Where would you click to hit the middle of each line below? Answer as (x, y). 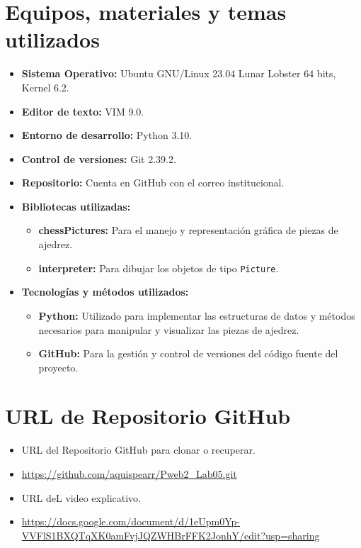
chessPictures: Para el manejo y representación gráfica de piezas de (188, 230)
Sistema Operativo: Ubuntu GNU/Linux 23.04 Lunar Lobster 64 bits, (179, 73)
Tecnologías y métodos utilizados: (105, 292)
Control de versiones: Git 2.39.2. (99, 158)
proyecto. (58, 367)
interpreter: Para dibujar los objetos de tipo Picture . (159, 268)
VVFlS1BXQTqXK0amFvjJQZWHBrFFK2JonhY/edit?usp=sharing (171, 535)
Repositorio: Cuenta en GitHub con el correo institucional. (153, 183)
